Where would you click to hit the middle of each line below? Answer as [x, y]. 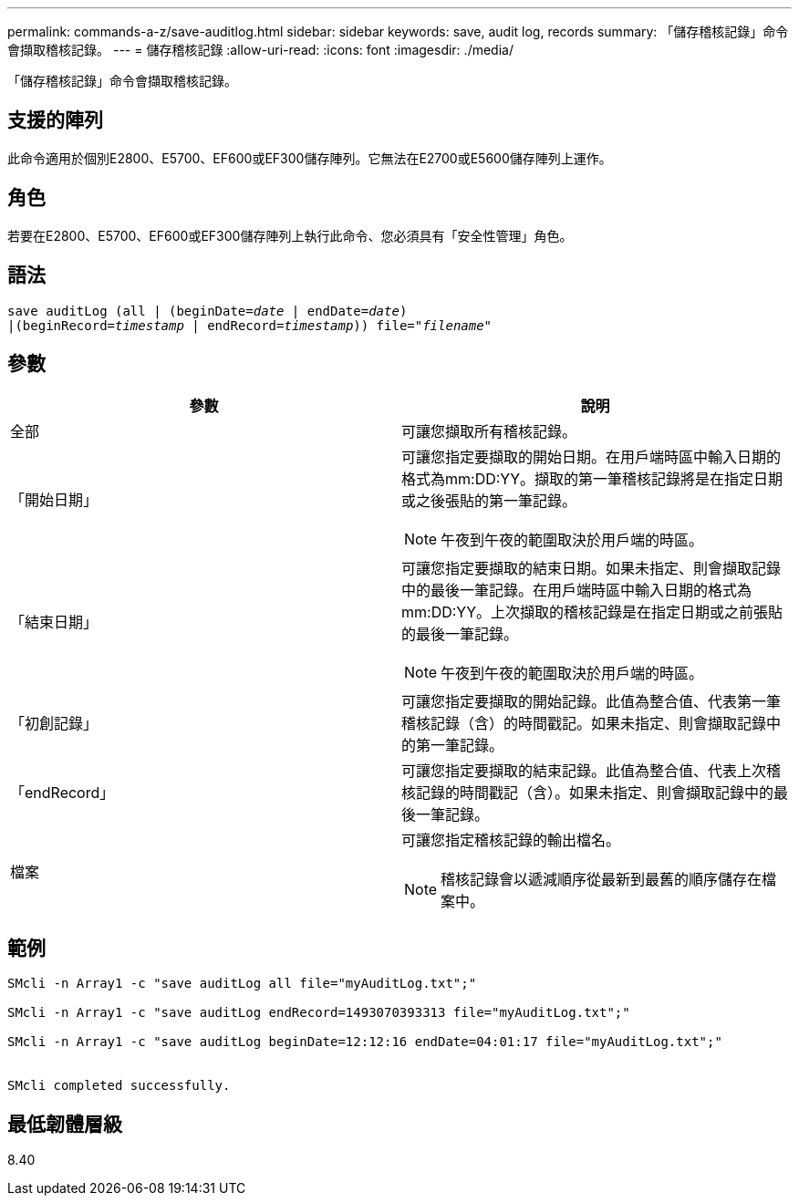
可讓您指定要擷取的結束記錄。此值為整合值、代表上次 [584, 771]
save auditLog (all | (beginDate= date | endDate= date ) [208, 311]
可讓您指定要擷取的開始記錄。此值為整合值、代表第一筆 [591, 702]
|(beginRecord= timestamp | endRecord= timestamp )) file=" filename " [250, 325]
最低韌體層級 [65, 1124]
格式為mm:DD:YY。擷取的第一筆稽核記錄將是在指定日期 [592, 479]
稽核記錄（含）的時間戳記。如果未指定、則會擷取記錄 [584, 724]
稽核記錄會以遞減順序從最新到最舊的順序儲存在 [602, 880]
